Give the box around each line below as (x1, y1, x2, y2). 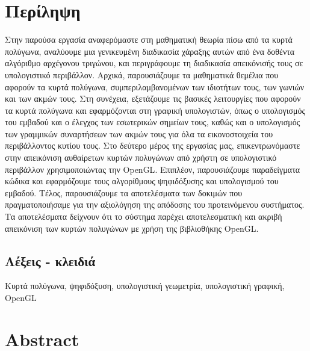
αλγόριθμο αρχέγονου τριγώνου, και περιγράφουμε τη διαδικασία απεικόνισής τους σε (5, 57, 303, 69)
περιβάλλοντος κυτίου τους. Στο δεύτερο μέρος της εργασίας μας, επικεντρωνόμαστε (5, 139, 300, 152)
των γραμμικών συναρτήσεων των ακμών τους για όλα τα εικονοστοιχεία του (5, 127, 273, 140)
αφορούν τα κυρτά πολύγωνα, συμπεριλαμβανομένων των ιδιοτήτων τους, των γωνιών (5, 80, 304, 93)
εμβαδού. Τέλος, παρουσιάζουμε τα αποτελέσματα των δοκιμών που (5, 186, 243, 199)
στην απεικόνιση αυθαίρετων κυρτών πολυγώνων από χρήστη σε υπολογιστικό (5, 151, 277, 164)
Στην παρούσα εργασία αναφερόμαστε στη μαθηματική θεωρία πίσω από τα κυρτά (5, 33, 293, 46)
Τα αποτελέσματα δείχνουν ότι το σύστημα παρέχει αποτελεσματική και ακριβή (5, 210, 282, 223)
